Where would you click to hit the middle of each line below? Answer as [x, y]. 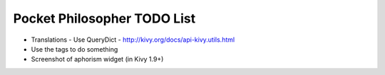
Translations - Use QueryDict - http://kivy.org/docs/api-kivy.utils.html [133, 40]
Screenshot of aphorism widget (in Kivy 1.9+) [97, 59]
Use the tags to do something [75, 49]
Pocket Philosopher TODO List [104, 18]
